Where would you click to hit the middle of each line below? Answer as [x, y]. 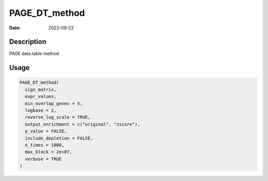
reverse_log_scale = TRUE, [58, 117]
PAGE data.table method [34, 54]
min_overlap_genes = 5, [54, 103]
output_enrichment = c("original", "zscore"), [83, 124]
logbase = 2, [41, 111]
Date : [15, 28]
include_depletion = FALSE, [59, 138]
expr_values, [41, 96]
